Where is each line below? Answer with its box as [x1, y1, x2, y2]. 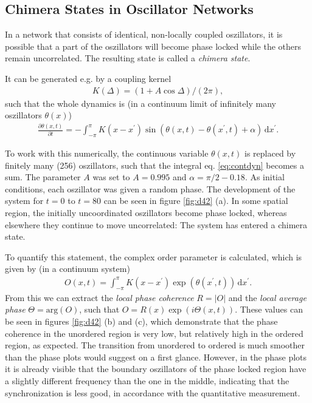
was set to [92, 171, 130, 183]
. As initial [244, 171, 285, 183]
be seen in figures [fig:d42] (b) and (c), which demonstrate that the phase [5, 314, 278, 327]
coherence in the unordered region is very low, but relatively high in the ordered [5, 327, 303, 339]
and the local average [228, 291, 307, 303]
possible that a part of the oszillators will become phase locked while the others [5, 39, 302, 52]
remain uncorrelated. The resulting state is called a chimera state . [5, 52, 251, 64]
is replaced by [244, 147, 296, 159]
